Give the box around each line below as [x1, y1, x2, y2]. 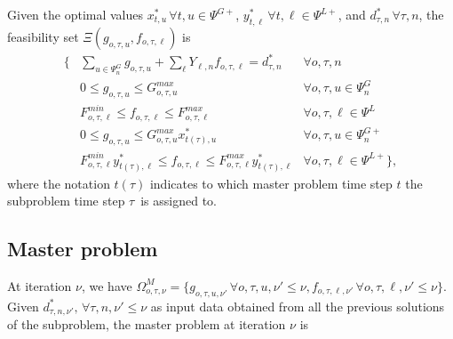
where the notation [7, 174, 110, 192]
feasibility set [7, 27, 79, 45]
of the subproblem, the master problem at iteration [7, 315, 286, 334]
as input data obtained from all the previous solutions [150, 296, 445, 315]
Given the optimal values [7, 5, 144, 23]
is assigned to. [140, 191, 217, 210]
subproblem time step [7, 191, 125, 210]
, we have [81, 276, 132, 295]
